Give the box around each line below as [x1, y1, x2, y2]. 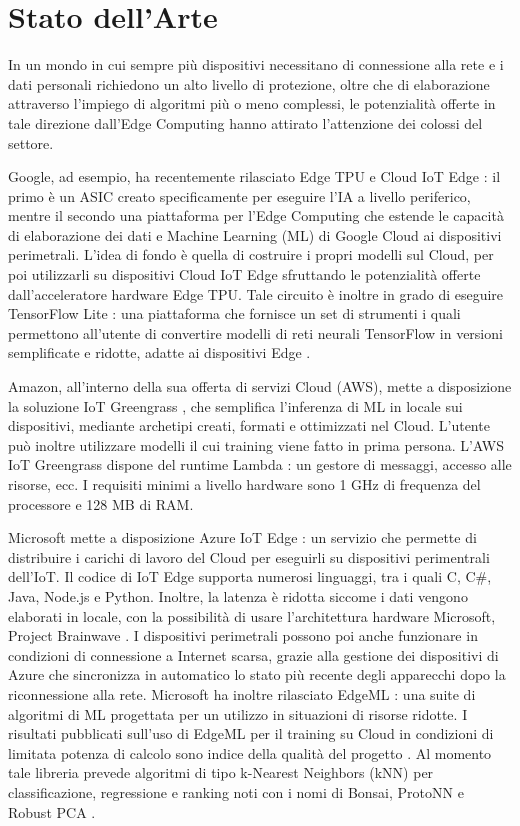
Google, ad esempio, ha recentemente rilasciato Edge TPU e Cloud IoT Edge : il [8, 166, 501, 187]
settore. [8, 132, 54, 153]
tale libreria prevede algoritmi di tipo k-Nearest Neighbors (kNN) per [8, 762, 434, 783]
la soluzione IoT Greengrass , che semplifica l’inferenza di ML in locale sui [8, 395, 463, 416]
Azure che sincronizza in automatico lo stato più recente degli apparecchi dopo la [8, 664, 506, 685]
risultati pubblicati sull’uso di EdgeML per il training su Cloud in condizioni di [8, 723, 494, 744]
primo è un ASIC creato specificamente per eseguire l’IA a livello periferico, [8, 185, 471, 206]
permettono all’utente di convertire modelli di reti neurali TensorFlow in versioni [8, 322, 503, 343]
